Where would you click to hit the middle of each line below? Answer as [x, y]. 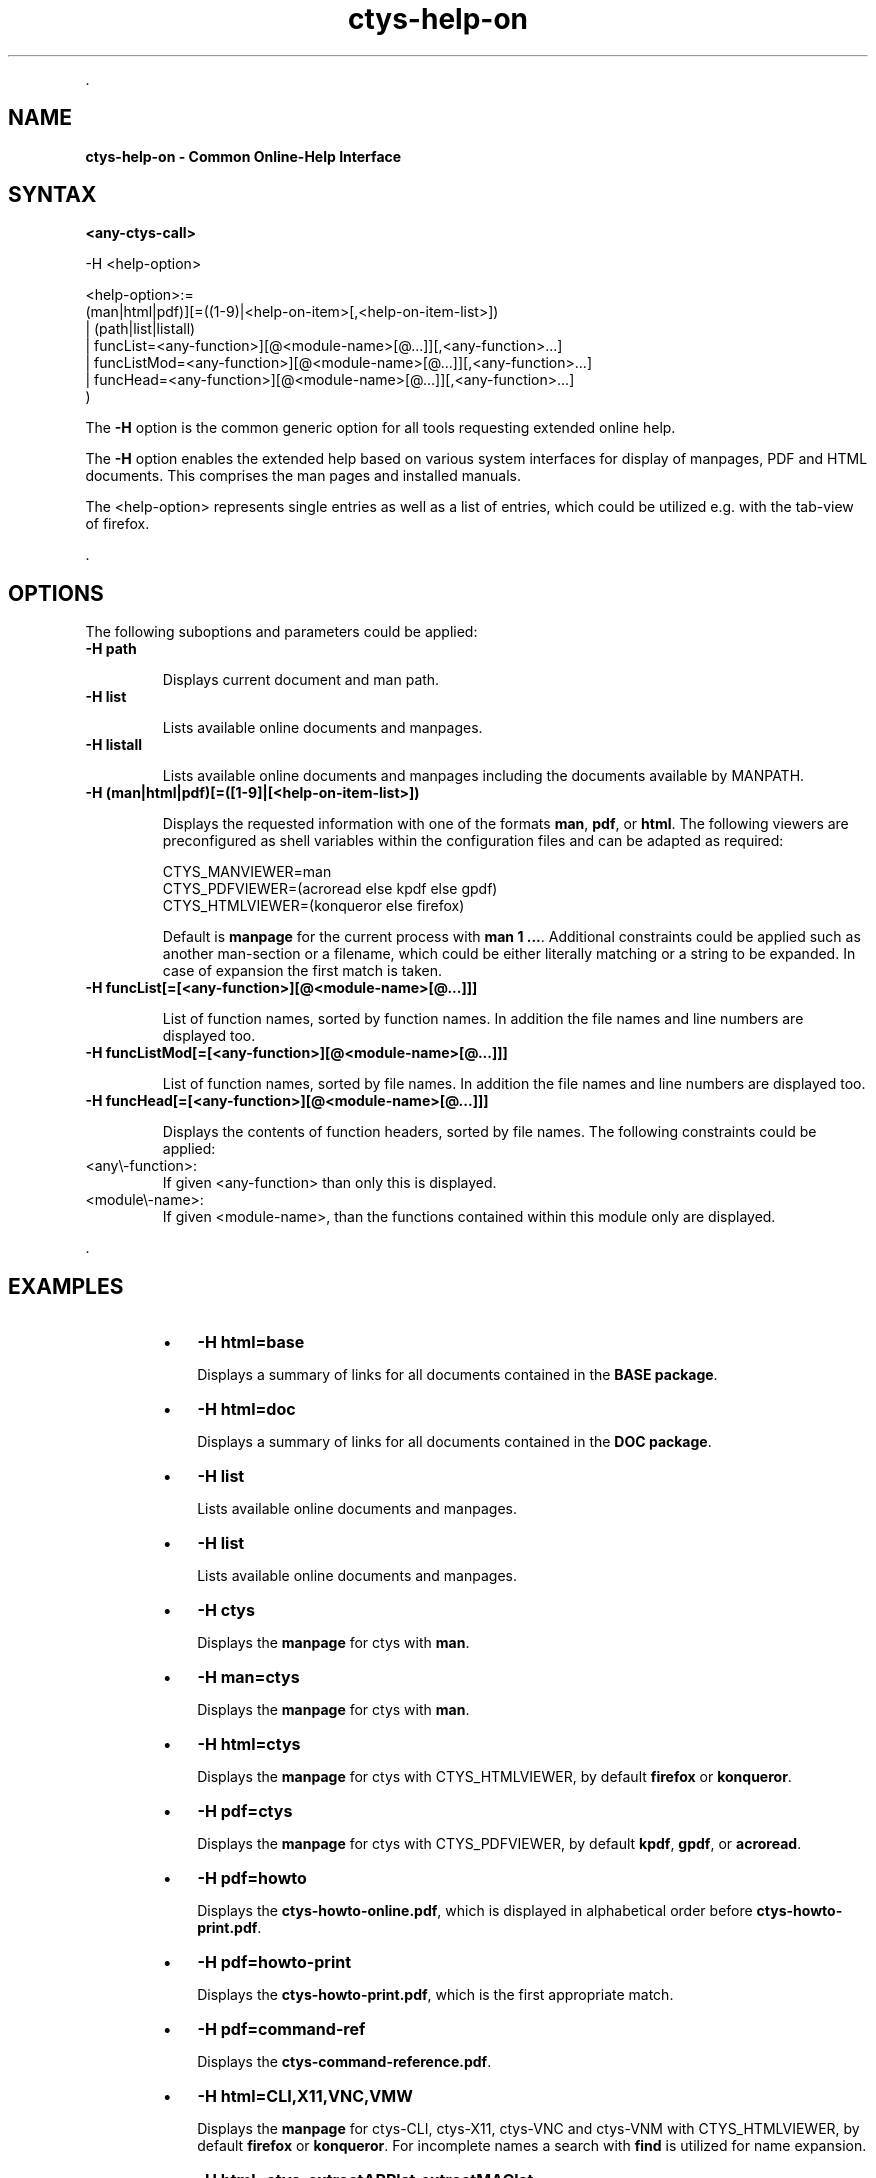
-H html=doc [246, 1409]
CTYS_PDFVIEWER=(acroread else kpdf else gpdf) [330, 889]
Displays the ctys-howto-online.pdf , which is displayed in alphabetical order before [475, 1911]
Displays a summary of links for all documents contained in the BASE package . [457, 1375]
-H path [111, 649]
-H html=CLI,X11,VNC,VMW [305, 2096]
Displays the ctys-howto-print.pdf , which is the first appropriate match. [435, 1995]
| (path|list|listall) [140, 329]
